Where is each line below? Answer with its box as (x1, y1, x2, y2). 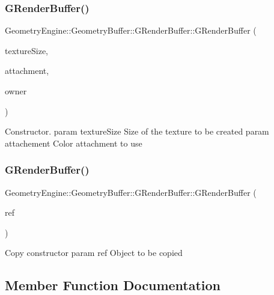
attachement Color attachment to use (5, 136, 142, 149)
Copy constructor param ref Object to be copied (5, 246, 183, 259)
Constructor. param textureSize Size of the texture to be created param (5, 125, 269, 138)
